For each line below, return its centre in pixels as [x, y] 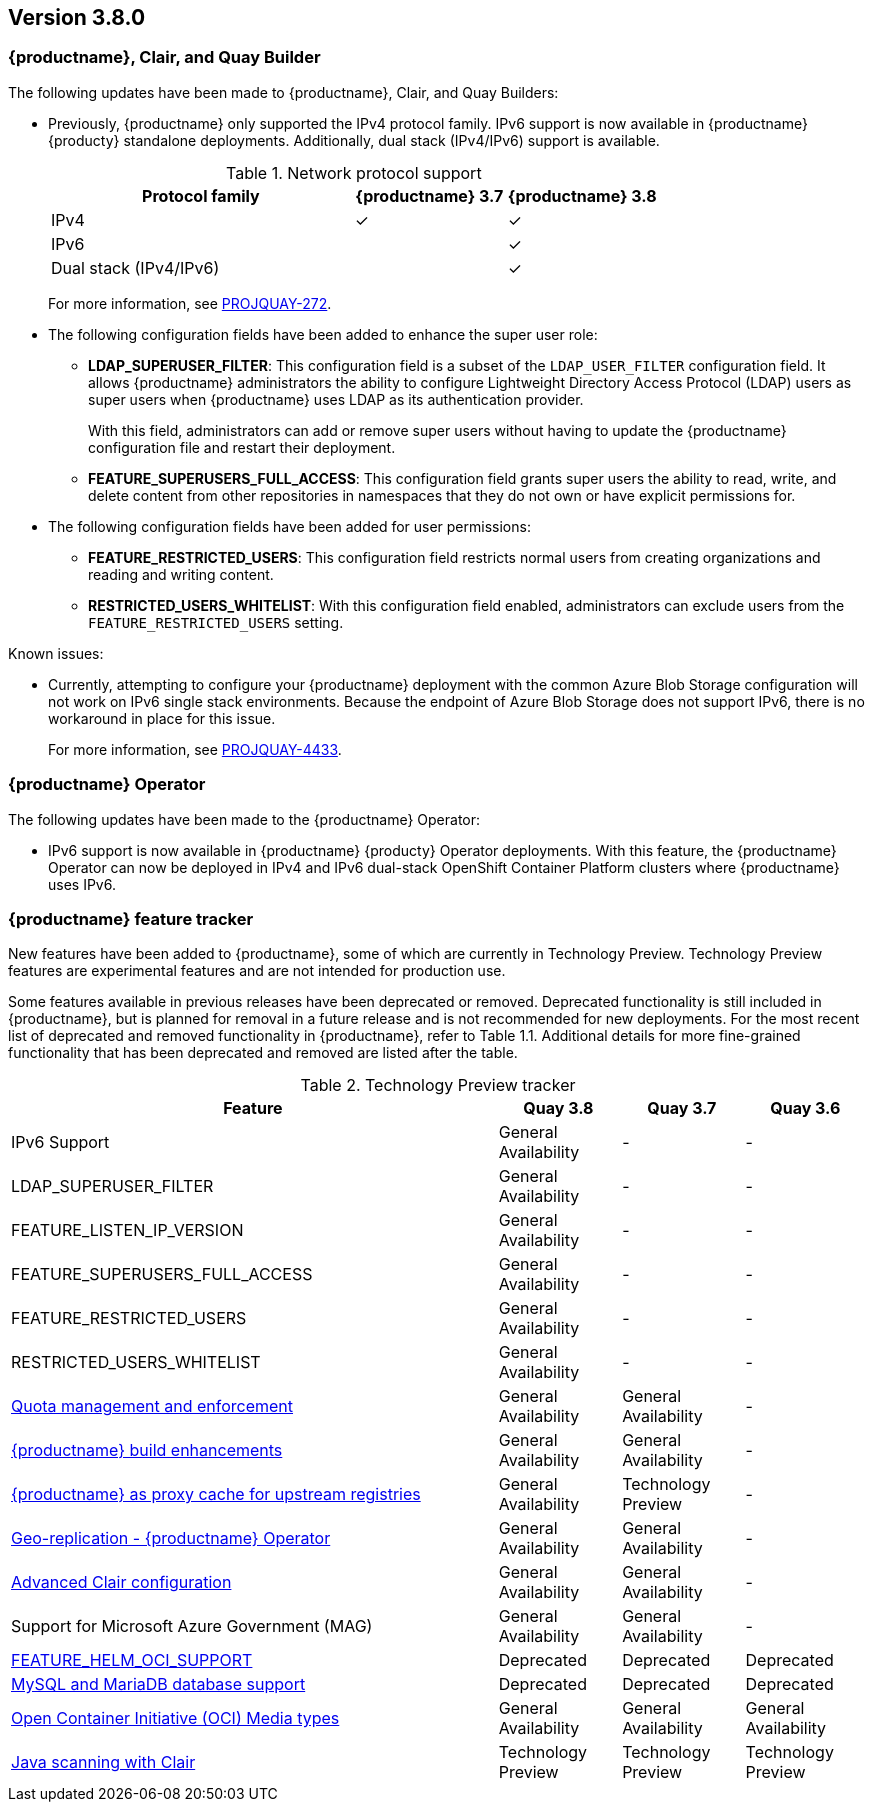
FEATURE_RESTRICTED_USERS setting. [216, 622]
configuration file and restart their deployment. [242, 447]
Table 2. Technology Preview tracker [438, 1085]
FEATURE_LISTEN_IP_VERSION [127, 1230]
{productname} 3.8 [582, 195]
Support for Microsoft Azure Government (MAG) [192, 1626]
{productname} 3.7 [429, 195]
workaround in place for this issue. [162, 718]
